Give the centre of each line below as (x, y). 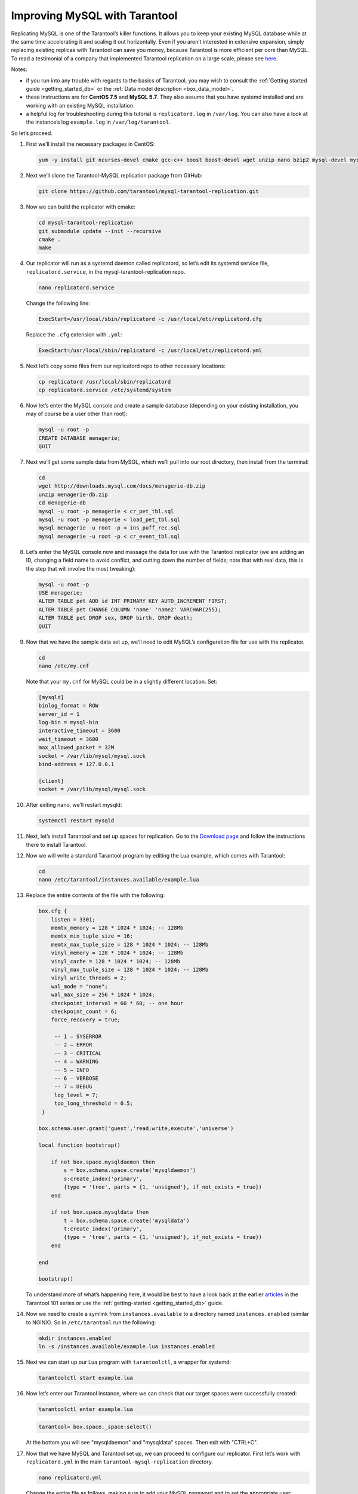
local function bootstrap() (79, 1145)
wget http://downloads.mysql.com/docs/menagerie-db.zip (122, 486)
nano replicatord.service (76, 287)
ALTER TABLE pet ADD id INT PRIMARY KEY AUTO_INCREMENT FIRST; (133, 601)
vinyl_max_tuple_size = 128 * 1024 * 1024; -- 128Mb (130, 969)
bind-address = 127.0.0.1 (76, 764)
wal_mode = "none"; (80, 986)
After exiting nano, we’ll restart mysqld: (74, 805)
